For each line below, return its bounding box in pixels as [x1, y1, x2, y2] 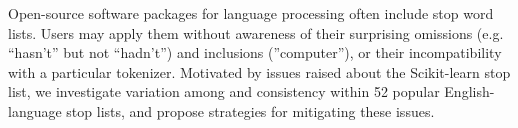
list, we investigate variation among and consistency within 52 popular [8, 81, 440, 102]
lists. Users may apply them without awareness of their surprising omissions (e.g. [8, 22, 504, 43]
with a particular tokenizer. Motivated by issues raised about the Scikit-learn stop [8, 61, 511, 82]
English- [444, 81, 495, 102]
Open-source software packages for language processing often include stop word [8, 3, 494, 23]
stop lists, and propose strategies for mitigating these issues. [66, 100, 435, 121]
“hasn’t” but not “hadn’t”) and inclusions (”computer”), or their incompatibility [8, 42, 502, 63]
